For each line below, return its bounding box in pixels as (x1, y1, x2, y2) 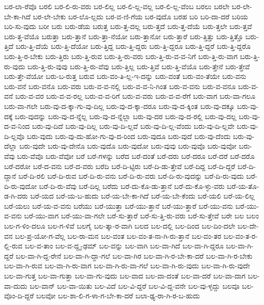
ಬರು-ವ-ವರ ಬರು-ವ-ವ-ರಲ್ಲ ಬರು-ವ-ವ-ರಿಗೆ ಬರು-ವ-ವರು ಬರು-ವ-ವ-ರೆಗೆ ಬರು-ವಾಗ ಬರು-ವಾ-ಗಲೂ (15, 91, 255, 101)
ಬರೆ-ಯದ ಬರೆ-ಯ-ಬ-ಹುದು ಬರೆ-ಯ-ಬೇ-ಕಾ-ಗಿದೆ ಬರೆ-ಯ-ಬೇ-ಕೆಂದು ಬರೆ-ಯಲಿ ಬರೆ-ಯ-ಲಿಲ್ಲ (30, 190, 255, 201)
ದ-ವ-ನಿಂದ (4, 121, 30, 131)
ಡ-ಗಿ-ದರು (4, 190, 28, 201)
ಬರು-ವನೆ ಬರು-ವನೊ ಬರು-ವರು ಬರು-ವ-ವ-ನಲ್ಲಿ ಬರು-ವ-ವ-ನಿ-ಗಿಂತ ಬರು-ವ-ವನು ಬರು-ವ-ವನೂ (4, 80, 236, 91)
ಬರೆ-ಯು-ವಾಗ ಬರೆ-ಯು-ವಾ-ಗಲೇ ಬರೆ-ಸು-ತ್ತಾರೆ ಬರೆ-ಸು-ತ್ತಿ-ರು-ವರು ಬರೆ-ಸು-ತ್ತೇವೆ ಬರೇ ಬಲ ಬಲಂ (24, 210, 259, 221)
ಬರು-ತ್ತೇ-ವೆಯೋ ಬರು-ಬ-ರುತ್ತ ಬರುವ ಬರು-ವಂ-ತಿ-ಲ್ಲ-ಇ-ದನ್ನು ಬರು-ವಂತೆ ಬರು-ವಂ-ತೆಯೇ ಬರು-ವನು (4, 71, 247, 81)
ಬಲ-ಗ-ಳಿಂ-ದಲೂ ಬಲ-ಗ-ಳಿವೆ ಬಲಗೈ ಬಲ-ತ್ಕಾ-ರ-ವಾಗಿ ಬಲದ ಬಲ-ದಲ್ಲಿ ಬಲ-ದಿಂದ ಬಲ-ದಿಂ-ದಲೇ (4, 220, 236, 231)
